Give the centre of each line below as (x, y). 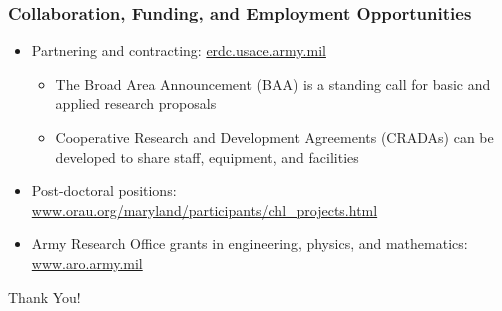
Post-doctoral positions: (104, 190)
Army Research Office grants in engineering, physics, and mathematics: (249, 243)
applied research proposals (136, 103)
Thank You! (44, 296)
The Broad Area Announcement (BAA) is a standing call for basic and (273, 83)
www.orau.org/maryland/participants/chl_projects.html (204, 209)
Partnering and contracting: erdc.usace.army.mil (178, 50)
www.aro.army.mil (87, 262)
